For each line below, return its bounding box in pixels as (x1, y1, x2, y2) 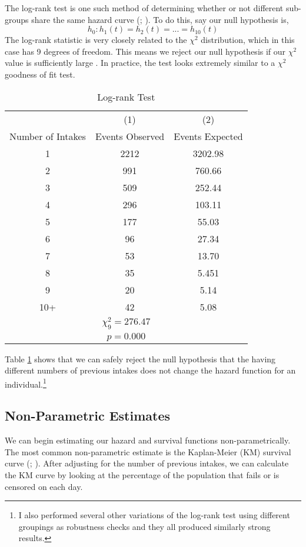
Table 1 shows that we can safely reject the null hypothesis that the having (5, 352, 276, 365)
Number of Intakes (9, 129, 86, 143)
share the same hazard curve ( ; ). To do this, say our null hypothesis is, (31, 13, 289, 25)
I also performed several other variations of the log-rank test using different (18, 509, 290, 521)
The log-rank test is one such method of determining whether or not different (5, 2, 284, 14)
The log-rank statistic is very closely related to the (5, 34, 187, 46)
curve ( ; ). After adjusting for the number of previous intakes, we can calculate (5, 457, 289, 469)
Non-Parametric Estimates (5, 406, 171, 425)
